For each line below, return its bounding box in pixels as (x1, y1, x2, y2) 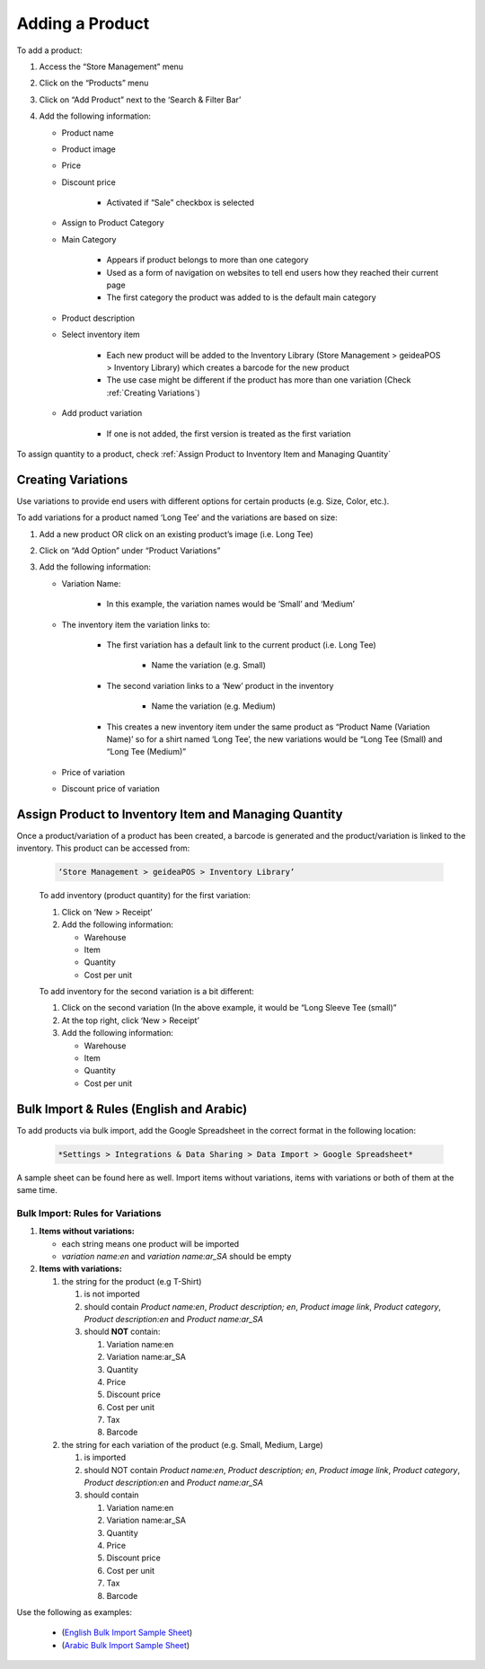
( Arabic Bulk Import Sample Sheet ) (61, 1639, 190, 1650)
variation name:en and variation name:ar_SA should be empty (61, 1251, 292, 1261)
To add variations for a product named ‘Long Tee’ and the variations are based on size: (16, 512, 339, 523)
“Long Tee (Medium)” (106, 746, 187, 757)
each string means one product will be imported (61, 1238, 240, 1249)
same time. (16, 1185, 58, 1196)
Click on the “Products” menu (39, 77, 149, 89)
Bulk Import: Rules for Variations (16, 1206, 162, 1219)
